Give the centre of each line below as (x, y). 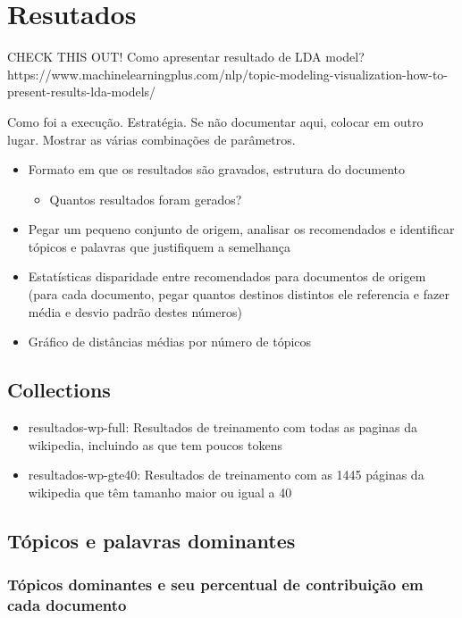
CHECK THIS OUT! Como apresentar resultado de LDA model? (186, 57)
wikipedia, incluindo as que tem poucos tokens (155, 444)
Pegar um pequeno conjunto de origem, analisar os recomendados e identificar (241, 229)
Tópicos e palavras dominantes (151, 540)
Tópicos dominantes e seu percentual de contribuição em (215, 585)
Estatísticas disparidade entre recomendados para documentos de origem (227, 276)
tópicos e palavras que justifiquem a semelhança (159, 246)
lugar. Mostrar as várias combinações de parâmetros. (151, 139)
